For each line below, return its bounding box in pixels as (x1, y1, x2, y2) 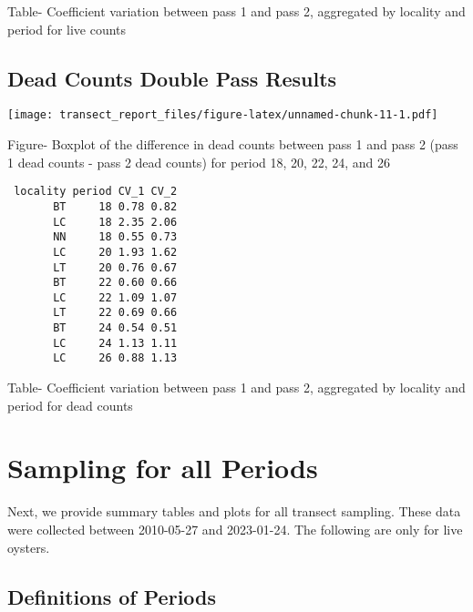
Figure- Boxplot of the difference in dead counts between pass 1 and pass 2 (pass (7, 135, 458, 154)
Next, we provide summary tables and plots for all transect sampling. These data (7, 502, 461, 521)
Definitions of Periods (7, 582, 217, 610)
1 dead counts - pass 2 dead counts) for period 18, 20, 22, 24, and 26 (7, 152, 390, 171)
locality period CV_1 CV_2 (14, 185, 178, 199)
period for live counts (7, 19, 127, 38)
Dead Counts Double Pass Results (7, 64, 337, 92)
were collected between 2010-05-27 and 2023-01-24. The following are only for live (7, 520, 463, 539)
